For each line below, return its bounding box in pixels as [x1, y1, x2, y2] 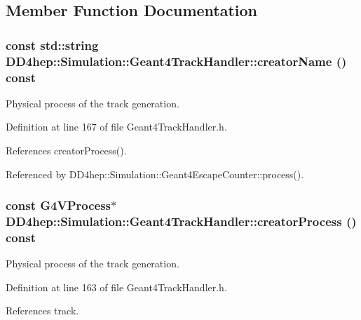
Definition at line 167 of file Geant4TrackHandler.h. [6, 119, 227, 134]
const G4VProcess [6, 196, 111, 214]
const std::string [6, 36, 99, 53]
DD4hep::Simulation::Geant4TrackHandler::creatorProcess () [6, 213, 357, 230]
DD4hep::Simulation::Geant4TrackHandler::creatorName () [6, 52, 347, 69]
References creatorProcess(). [6, 143, 127, 158]
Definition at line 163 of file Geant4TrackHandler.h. [6, 279, 227, 294]
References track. [6, 303, 79, 318]
